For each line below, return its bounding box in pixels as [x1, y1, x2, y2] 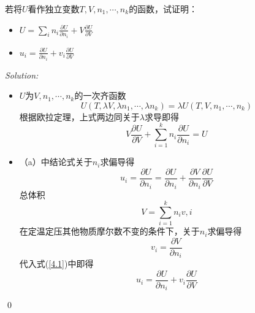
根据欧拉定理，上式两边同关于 [19, 110, 140, 123]
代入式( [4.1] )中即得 [19, 257, 94, 270]
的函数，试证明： [129, 2, 198, 15]
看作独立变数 [28, 2, 80, 15]
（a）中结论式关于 [19, 155, 93, 168]
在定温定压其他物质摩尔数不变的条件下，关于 [19, 225, 200, 238]
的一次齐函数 [74, 89, 126, 102]
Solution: [5, 68, 39, 81]
